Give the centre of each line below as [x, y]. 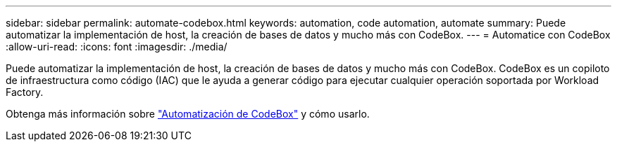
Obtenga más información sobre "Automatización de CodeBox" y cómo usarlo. [188, 114]
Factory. [25, 92]
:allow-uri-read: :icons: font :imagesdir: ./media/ [117, 47]
